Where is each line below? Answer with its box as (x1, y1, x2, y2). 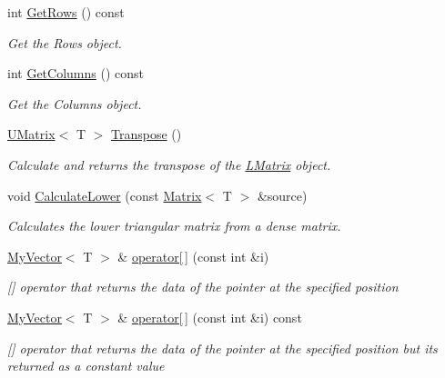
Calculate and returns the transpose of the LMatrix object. (7, 154, 331, 174)
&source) (257, 185, 308, 204)
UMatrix (7, 124, 56, 144)
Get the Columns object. (7, 94, 142, 113)
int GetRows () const (7, 3, 125, 21)
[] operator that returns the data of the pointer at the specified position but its (7, 338, 438, 357)
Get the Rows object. (7, 33, 122, 52)
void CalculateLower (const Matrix (7, 185, 202, 204)
